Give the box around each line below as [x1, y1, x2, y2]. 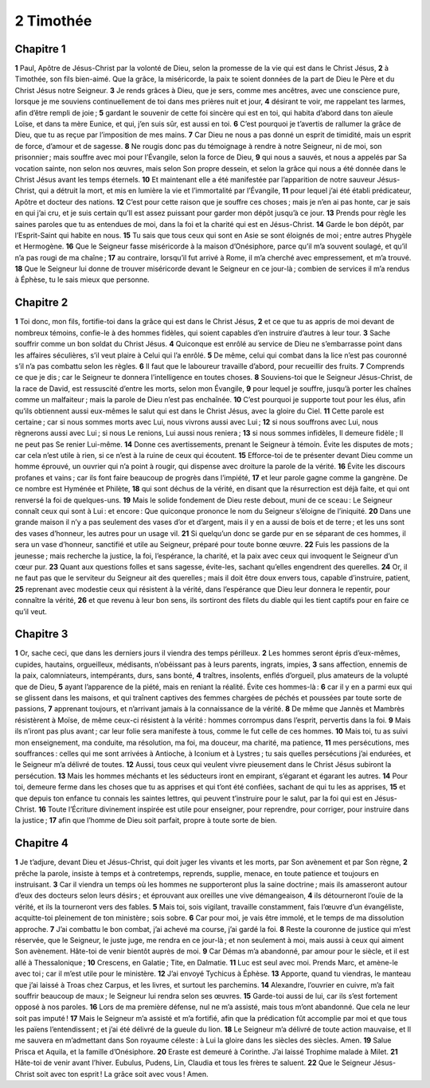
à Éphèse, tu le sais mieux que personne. [14, 275, 150, 284]
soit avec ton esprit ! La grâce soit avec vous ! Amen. [36, 1069, 209, 1078]
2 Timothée [14, 12, 92, 29]
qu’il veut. [14, 606, 48, 616]
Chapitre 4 [14, 836, 69, 850]
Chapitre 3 [14, 628, 68, 641]
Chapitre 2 [14, 295, 68, 310]
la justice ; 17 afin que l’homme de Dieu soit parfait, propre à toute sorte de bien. [14, 816, 278, 825]
